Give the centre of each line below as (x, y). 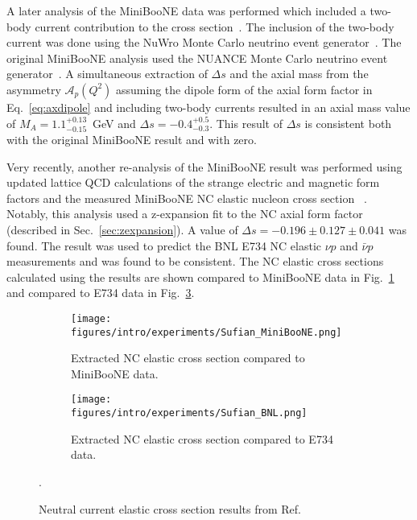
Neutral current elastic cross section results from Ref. (170, 508)
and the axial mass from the (299, 74)
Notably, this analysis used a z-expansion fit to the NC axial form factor (185, 214)
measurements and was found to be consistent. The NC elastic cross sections (195, 261)
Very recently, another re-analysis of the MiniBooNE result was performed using (204, 166)
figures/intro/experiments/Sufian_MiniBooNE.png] (206, 332)
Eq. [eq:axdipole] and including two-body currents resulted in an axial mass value (208, 107)
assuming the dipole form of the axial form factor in (244, 89)
